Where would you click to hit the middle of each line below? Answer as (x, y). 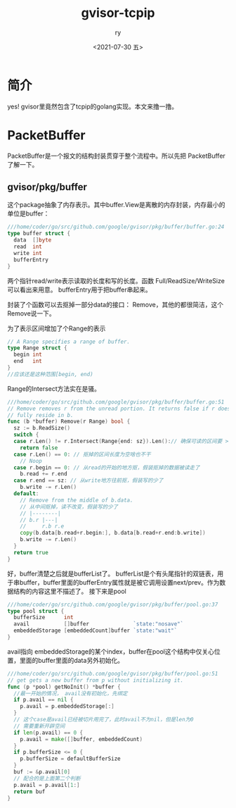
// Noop (31, 461)
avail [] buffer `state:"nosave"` (99, 624)
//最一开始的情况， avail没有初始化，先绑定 (71, 693)
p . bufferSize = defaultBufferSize (70, 759)
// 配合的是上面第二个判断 (47, 778)
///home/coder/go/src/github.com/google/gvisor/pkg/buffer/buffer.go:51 (116, 402)
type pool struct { (36, 611)
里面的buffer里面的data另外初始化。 (72, 660)
